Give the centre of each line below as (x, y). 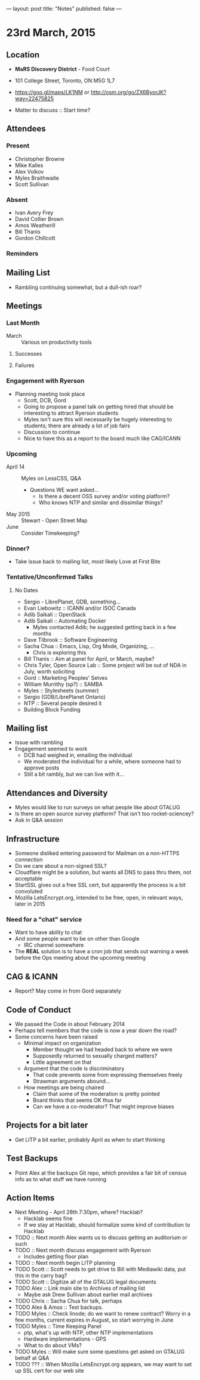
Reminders (22, 253)
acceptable (29, 879)
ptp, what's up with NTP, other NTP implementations (88, 1333)
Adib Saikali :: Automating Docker (65, 621)
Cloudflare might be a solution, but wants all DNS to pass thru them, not (103, 872)
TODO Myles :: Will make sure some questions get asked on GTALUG (100, 1352)
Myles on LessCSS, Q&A (51, 478)
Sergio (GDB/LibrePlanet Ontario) (64, 697)
